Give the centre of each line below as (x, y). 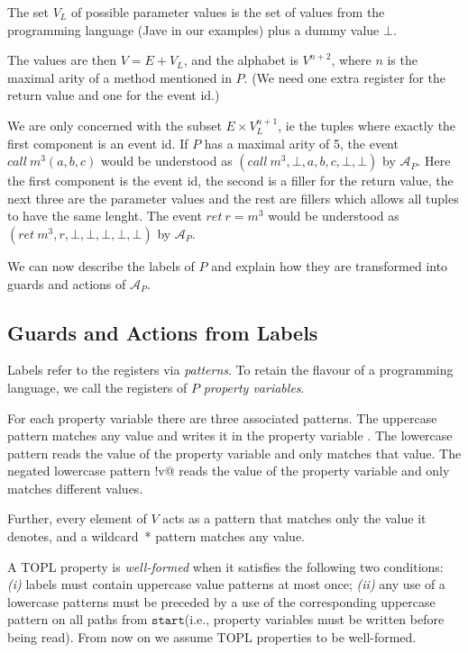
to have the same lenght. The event (105, 216)
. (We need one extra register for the (345, 77)
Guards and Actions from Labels (163, 332)
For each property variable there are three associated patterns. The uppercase (222, 417)
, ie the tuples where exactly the (367, 125)
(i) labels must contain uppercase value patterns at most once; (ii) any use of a (226, 584)
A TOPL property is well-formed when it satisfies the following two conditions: (225, 566)
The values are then (62, 60)
